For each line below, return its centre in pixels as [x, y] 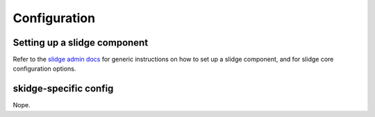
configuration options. [44, 69]
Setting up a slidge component [81, 43]
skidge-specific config [63, 89]
